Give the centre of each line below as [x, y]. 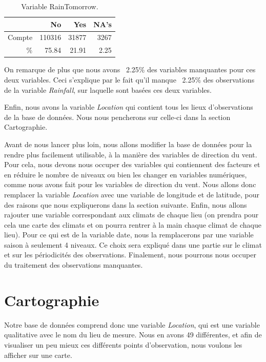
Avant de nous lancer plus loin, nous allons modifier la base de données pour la [128, 144]
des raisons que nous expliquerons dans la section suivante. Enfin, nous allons [126, 204]
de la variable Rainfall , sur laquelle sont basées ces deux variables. [108, 89]
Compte [20, 37]
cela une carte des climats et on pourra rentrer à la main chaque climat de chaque [133, 224]
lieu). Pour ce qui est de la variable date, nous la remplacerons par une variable [129, 235]
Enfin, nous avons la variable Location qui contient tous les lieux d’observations [129, 107]
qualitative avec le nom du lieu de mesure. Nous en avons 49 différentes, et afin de [133, 335]
